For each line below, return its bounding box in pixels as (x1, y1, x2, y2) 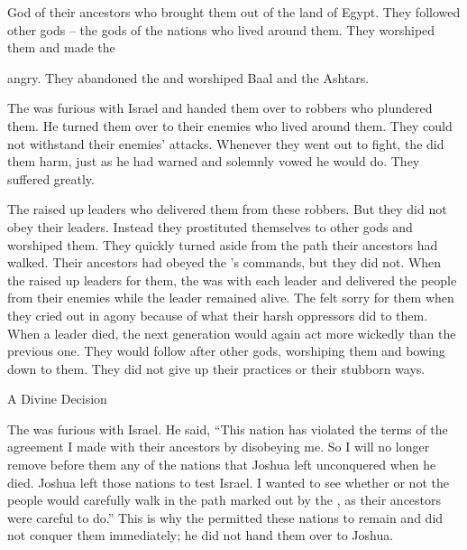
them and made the (7, 38, 115, 57)
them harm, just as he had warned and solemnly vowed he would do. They (7, 152, 420, 171)
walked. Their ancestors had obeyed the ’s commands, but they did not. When (7, 253, 442, 272)
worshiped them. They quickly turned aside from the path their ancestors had (7, 235, 438, 254)
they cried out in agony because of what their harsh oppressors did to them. (7, 305, 428, 324)
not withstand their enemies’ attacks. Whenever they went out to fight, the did (7, 134, 444, 153)
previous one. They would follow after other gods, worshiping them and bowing (7, 341, 445, 360)
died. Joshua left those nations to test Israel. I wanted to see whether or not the (7, 472, 449, 491)
